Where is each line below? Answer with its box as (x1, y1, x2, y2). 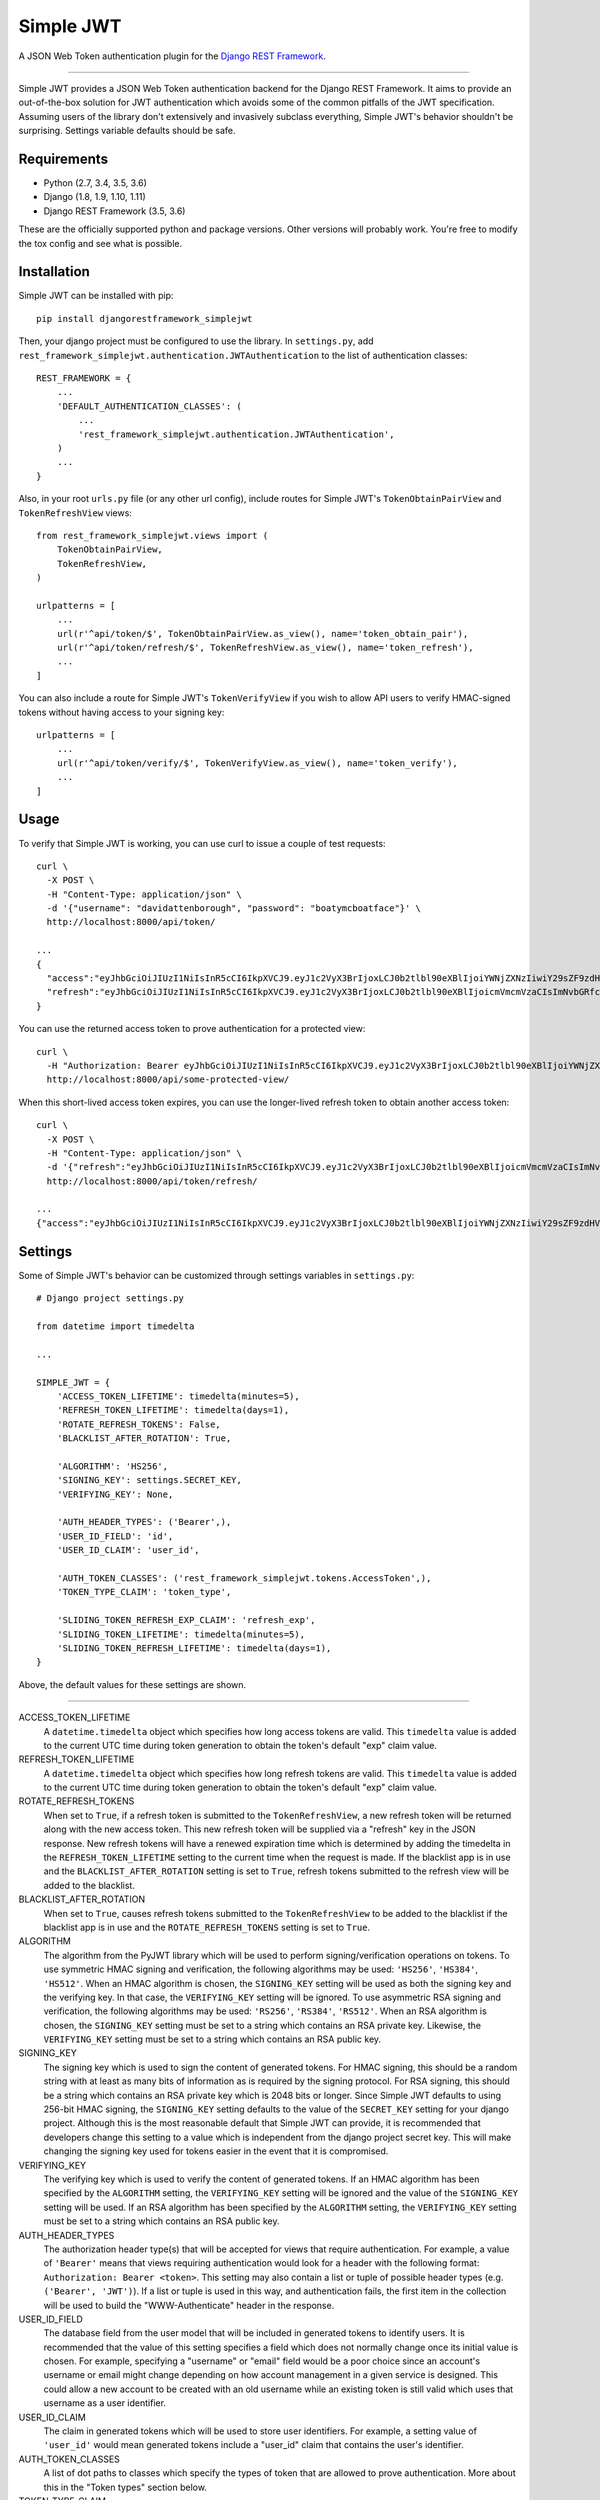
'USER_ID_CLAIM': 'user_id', (56, 1545, 200, 1556)
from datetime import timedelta (36, 1320, 195, 1332)
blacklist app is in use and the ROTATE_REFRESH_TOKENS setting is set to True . (43, 1921, 371, 1933)
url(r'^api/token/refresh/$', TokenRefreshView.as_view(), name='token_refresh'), (56, 642, 474, 654)
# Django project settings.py (36, 1293, 185, 1304)
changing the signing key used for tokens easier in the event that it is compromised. (43, 2145, 389, 2157)
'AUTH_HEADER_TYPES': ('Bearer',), (56, 1516, 232, 1528)
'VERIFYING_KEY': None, (56, 1488, 174, 1500)
